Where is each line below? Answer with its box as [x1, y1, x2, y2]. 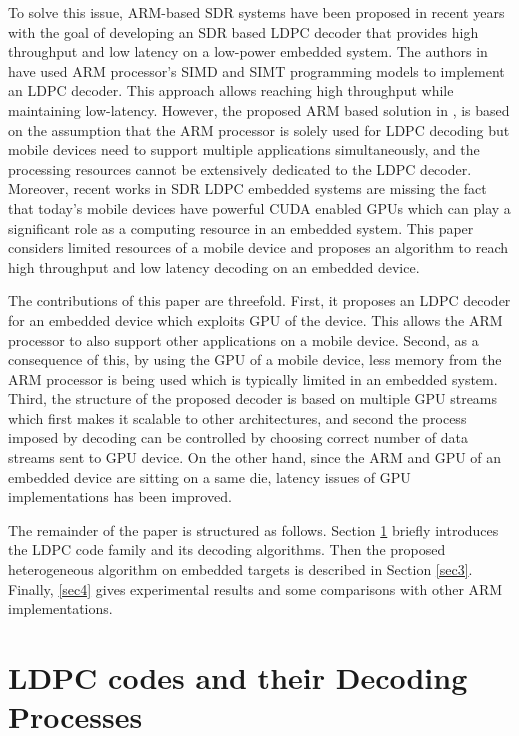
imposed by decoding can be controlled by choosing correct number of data [8, 427, 468, 448]
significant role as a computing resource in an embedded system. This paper [8, 217, 474, 238]
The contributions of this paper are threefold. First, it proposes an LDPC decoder [8, 290, 511, 311]
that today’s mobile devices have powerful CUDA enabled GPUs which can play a [8, 197, 511, 218]
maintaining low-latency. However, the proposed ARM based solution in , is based [8, 99, 510, 120]
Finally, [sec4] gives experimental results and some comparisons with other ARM [8, 578, 503, 599]
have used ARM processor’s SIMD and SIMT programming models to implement [8, 60, 505, 81]
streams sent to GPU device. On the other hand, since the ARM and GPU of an [8, 447, 502, 468]
